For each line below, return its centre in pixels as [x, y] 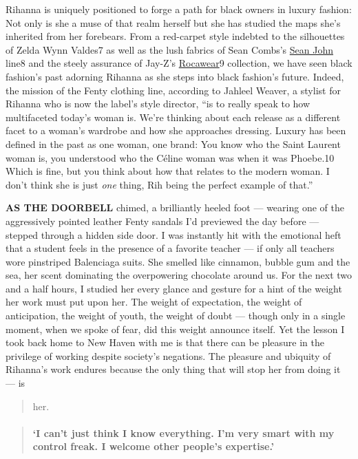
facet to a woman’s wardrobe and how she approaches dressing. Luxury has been [176, 130]
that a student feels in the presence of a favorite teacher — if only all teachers [170, 248]
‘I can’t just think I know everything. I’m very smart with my [183, 433]
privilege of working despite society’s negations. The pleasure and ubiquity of [168, 355]
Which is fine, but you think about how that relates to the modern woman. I [168, 171]
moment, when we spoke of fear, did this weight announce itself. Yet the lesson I [175, 329]
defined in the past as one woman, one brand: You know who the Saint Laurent [173, 143]
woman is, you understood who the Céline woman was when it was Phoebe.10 [170, 157]
